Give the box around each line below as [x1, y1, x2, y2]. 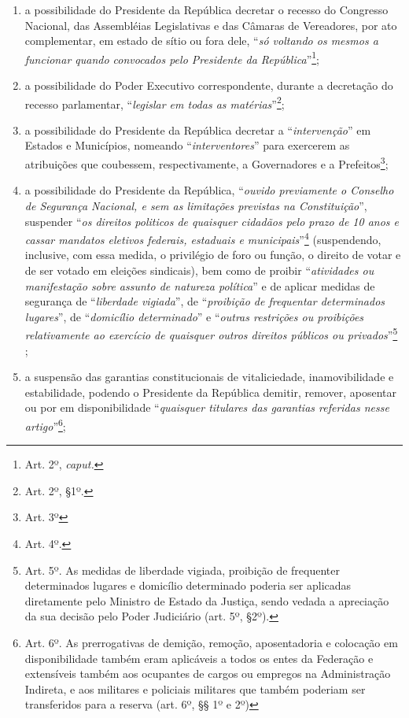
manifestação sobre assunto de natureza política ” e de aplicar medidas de [24, 277, 375, 294]
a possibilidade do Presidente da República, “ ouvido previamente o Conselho [24, 182, 394, 198]
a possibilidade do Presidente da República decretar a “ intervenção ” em [24, 121, 371, 138]
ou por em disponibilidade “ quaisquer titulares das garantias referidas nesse [24, 399, 389, 416]
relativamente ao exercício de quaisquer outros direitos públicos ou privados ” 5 [24, 324, 398, 342]
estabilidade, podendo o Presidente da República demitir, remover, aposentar [24, 383, 396, 400]
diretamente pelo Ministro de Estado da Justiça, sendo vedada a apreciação [24, 592, 389, 609]
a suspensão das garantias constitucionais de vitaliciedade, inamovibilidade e [24, 368, 394, 385]
